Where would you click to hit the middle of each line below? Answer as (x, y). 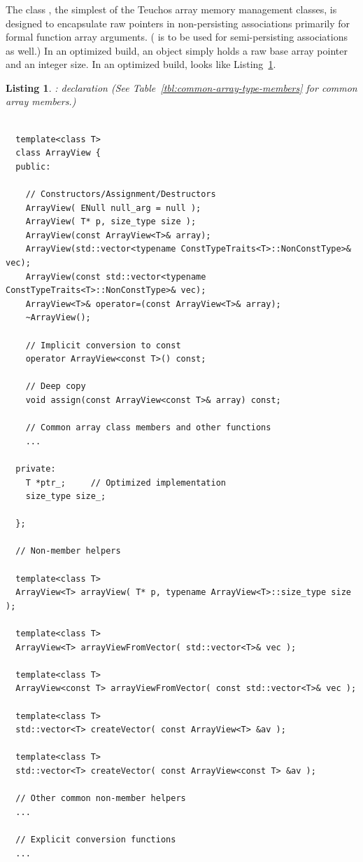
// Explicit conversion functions (96, 839)
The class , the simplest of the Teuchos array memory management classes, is (171, 9)
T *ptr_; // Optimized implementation (126, 483)
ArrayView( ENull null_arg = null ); (113, 208)
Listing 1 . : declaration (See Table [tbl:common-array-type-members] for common (181, 87)
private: (36, 468)
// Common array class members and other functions (148, 428)
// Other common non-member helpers (101, 799)
